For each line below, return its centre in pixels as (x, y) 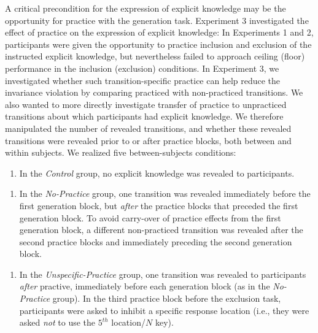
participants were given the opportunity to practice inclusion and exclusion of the (158, 44)
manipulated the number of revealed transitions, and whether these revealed (148, 128)
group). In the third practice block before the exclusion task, (167, 298)
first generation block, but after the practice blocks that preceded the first (159, 205)
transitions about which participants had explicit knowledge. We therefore (144, 116)
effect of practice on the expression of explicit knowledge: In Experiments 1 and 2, (159, 32)
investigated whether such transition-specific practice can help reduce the (143, 80)
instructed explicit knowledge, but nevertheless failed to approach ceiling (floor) (155, 56)
